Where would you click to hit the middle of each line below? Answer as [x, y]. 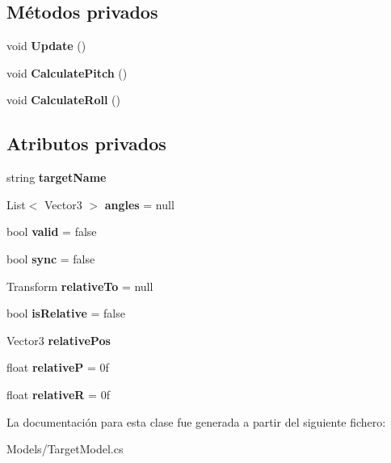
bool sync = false [51, 258]
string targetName [57, 177]
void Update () [46, 46]
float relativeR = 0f [58, 394]
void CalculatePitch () [67, 72]
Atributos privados [86, 143]
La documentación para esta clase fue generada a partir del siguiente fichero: [196, 421]
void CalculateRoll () [63, 100]
